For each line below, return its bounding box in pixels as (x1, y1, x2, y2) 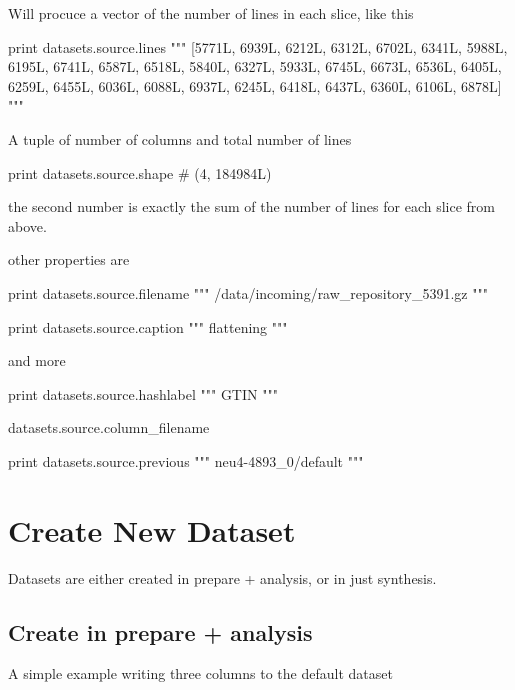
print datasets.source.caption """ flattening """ (8, 316, 288, 337)
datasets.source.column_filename (8, 417, 210, 438)
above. (8, 215, 47, 236)
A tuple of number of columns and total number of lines (8, 128, 352, 149)
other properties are (8, 249, 130, 270)
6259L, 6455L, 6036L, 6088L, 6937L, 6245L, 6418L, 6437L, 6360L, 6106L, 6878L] (8, 75, 502, 96)
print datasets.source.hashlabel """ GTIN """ (8, 383, 278, 404)
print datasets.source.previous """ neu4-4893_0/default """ (8, 450, 364, 471)
